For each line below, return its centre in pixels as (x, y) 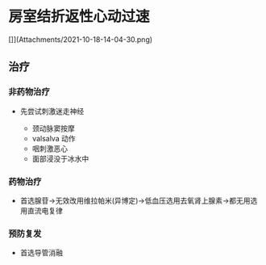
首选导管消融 (41, 253)
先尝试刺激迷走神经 (52, 111)
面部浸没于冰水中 (60, 158)
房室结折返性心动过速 (79, 17)
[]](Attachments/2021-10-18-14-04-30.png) (81, 39)
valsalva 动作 (54, 138)
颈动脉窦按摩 (53, 128)
